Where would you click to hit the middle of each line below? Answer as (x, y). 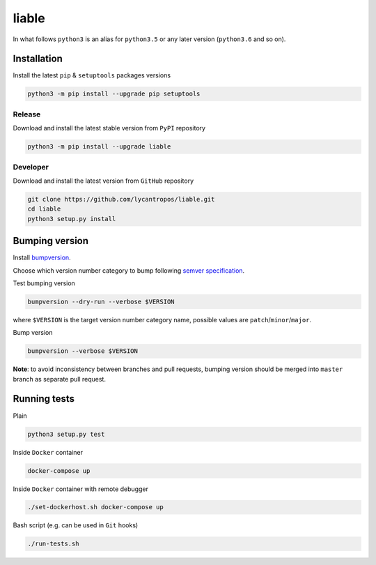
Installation (38, 59)
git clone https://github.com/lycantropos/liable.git (121, 199)
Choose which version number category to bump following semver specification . (129, 270)
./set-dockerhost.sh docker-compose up (95, 507)
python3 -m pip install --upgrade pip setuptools (114, 94)
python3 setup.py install (72, 219)
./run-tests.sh (53, 544)
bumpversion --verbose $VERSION (83, 351)
